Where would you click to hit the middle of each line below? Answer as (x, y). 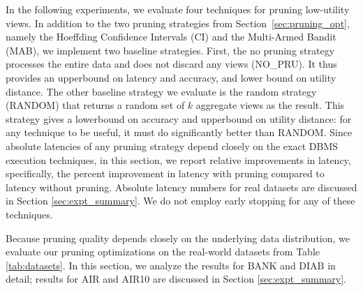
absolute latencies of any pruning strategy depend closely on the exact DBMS (172, 145)
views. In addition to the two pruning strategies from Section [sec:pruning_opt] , (178, 23)
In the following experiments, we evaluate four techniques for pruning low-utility (178, 9)
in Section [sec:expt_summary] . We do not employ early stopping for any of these (180, 201)
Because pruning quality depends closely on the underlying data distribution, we (178, 238)
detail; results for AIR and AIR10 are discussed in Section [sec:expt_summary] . (176, 279)
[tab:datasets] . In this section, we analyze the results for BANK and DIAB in (171, 265)
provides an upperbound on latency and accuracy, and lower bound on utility (171, 77)
